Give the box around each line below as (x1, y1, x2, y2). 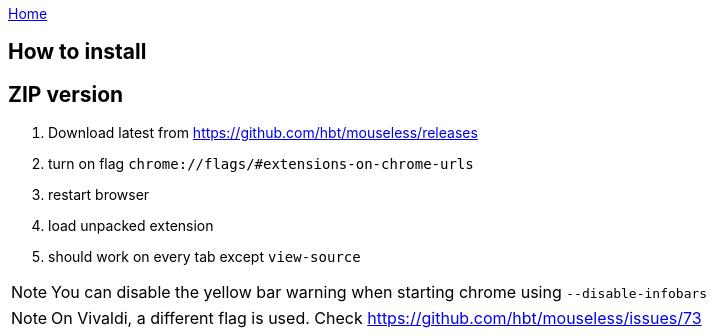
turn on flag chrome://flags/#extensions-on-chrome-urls (48, 155, 474, 173)
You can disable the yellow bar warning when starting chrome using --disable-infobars (51, 282, 708, 303)
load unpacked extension (48, 217, 214, 235)
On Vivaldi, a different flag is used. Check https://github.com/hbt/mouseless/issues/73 (51, 308, 702, 329)
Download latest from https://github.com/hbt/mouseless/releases (48, 124, 478, 142)
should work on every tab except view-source (48, 248, 361, 266)
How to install (8, 39, 147, 65)
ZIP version (8, 81, 124, 107)
